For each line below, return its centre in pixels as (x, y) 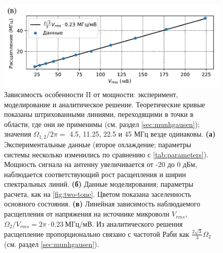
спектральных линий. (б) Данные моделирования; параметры (99, 184)
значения (18, 134)
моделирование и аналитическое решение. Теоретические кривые (105, 104)
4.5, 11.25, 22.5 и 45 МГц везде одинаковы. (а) (143, 134)
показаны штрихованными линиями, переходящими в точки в (99, 114)
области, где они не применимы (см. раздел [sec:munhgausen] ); (102, 124)
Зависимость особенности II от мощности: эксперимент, (91, 94)
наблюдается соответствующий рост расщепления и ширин (95, 174)
